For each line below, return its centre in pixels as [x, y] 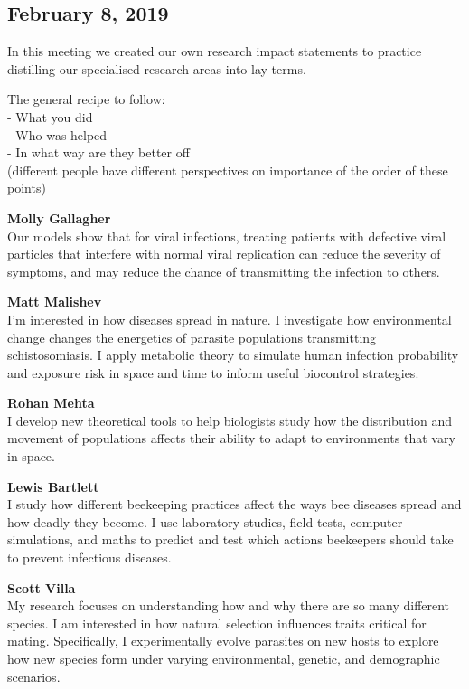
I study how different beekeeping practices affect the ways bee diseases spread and [234, 504]
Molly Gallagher [59, 217]
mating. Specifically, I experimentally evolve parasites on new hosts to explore [223, 641]
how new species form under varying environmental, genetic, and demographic [224, 659]
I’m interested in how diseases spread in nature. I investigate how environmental [230, 319]
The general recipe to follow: [86, 99]
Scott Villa [42, 587]
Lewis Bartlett [53, 486]
